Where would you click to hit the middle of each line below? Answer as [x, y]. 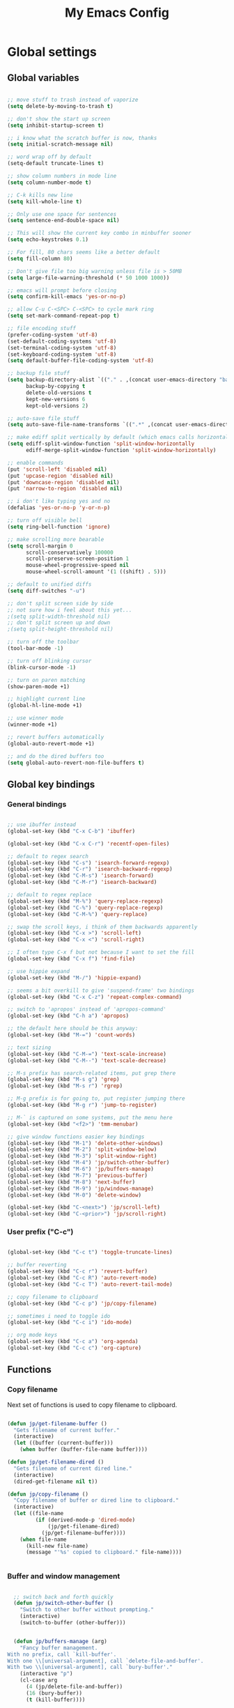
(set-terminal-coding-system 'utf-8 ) [62, 348]
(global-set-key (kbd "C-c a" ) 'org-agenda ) [73, 1342]
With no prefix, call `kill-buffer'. [62, 1654]
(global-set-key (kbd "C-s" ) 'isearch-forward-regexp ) [88, 863]
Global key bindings [51, 784]
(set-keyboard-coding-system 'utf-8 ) [62, 354]
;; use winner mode [36, 718]
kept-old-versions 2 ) [57, 405]
